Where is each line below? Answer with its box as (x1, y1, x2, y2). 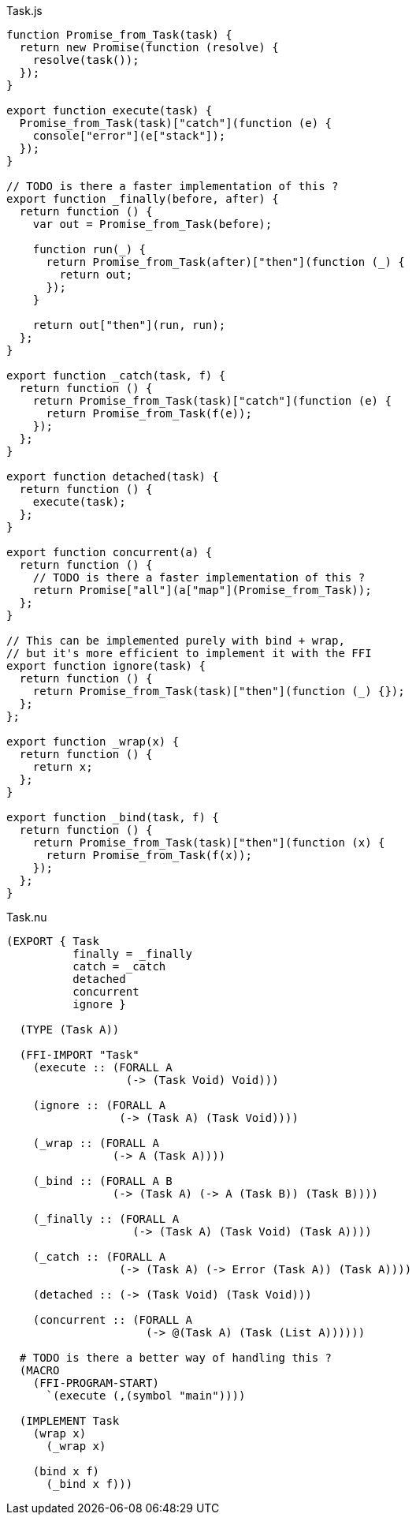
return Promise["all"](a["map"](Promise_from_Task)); (32, 584, 372, 596)
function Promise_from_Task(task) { (6, 28, 232, 41)
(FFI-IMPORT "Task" (19, 1048, 139, 1061)
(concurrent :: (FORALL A (32, 1314, 193, 1326)
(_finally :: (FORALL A (32, 1213, 180, 1225)
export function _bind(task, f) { (6, 811, 219, 824)
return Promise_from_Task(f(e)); (46, 407, 252, 420)
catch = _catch (72, 960, 166, 973)
